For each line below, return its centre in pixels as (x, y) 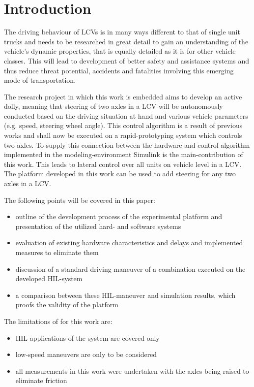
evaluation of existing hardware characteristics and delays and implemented (129, 242)
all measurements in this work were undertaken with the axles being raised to (132, 371)
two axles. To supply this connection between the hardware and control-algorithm (127, 145)
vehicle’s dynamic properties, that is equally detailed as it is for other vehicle (120, 51)
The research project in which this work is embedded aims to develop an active (123, 96)
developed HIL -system (49, 278)
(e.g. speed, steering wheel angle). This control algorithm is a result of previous (123, 125)
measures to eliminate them (57, 252)
